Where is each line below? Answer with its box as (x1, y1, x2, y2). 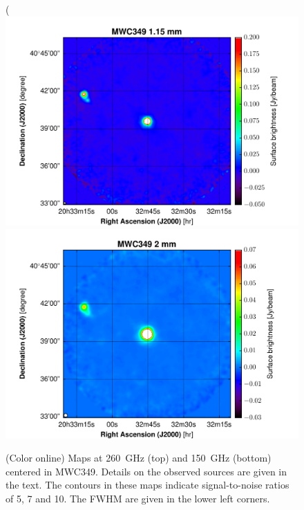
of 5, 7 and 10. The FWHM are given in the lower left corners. (6, 491, 270, 505)
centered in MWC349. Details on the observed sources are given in (6, 464, 287, 478)
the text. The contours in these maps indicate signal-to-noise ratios (6, 477, 289, 492)
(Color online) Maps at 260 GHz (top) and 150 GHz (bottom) (6, 450, 272, 465)
